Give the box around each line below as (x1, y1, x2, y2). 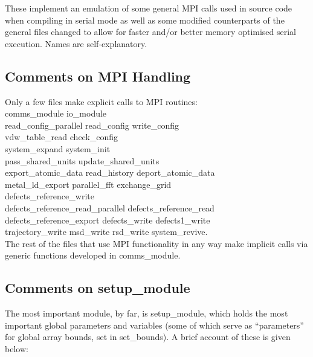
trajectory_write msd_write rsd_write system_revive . (5, 225, 208, 238)
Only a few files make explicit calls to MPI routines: (5, 95, 198, 108)
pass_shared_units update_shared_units (5, 154, 160, 167)
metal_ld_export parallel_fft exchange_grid (5, 178, 172, 190)
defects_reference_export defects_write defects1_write (5, 213, 210, 226)
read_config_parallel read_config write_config (5, 118, 179, 131)
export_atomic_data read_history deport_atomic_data (5, 166, 215, 179)
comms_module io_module (5, 107, 107, 120)
